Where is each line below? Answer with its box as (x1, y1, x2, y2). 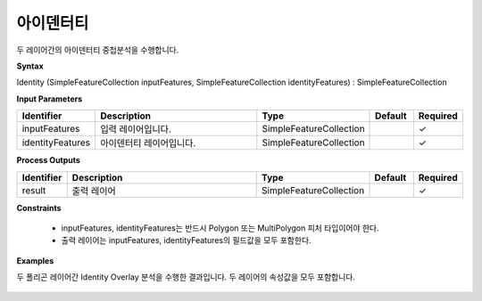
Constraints (16, 202, 62, 213)
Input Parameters (16, 94, 83, 104)
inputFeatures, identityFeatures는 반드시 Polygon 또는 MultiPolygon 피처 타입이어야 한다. (61, 223, 379, 233)
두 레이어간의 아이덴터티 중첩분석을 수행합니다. (16, 45, 179, 55)
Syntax (16, 61, 44, 71)
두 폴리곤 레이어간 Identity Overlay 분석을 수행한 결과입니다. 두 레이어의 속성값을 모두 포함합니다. (16, 272, 356, 282)
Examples (16, 255, 54, 266)
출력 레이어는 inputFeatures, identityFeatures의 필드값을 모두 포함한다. (61, 235, 312, 246)
